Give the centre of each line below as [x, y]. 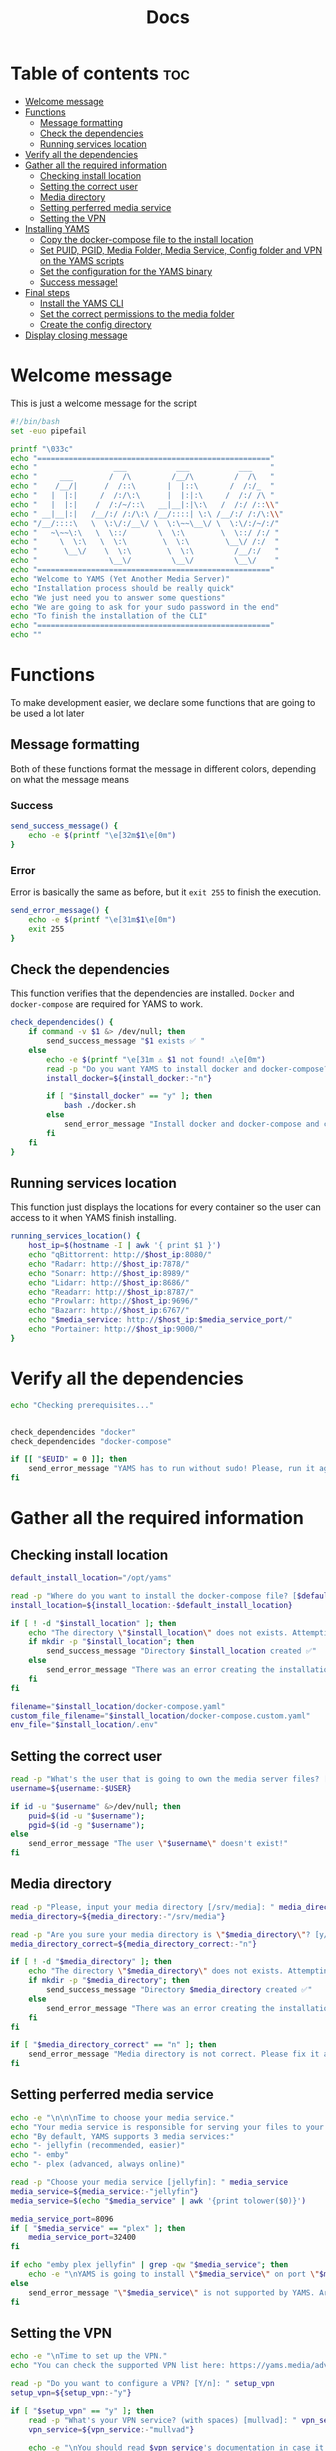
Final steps [47, 292]
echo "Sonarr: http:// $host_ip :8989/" [109, 1273]
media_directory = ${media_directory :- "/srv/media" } [118, 1916]
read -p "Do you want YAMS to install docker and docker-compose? [187, 1069]
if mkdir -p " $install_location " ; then [111, 1642]
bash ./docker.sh [100, 1106]
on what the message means [70, 779]
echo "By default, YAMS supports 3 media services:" [122, 2136]
